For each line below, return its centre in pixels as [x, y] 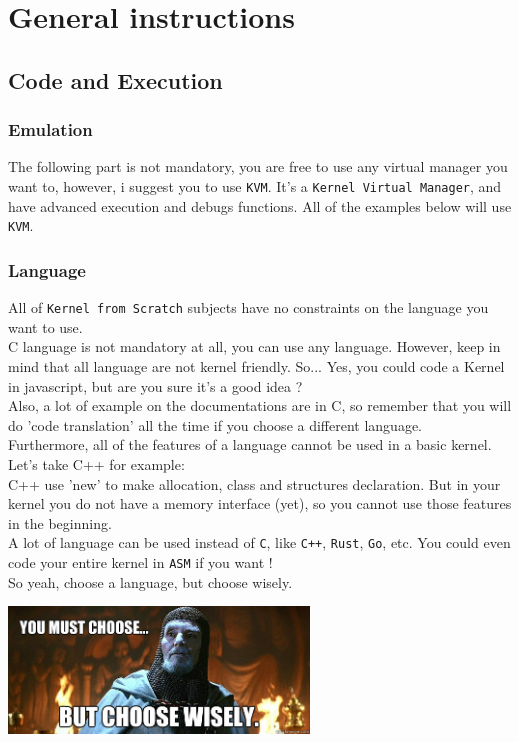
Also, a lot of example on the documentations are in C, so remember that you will [260, 405]
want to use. [45, 326]
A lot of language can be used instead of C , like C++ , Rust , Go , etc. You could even [259, 542]
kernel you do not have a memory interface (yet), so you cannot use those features [260, 503]
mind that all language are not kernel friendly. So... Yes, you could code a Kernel [256, 365]
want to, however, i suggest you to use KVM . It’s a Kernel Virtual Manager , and [255, 185]
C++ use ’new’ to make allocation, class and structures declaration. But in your [254, 483]
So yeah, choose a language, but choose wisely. [150, 581]
